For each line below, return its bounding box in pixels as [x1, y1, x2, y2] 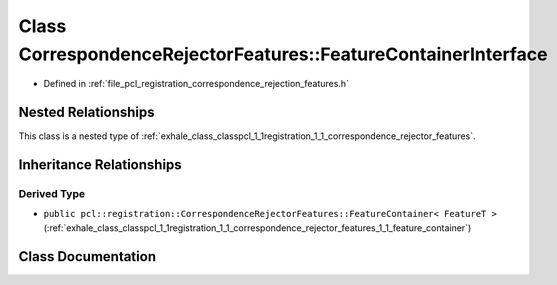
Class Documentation [18, 248, 157, 265]
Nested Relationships [18, 104, 155, 121]
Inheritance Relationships [18, 156, 182, 174]
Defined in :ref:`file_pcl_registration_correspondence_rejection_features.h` [43, 78, 350, 90]
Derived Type [18, 187, 85, 201]
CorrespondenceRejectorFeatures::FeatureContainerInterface [18, 43, 548, 65]
